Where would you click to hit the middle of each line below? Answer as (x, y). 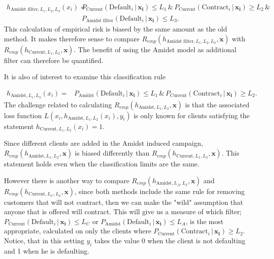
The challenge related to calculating (58, 104)
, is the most (205, 221)
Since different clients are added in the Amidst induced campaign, (103, 143)
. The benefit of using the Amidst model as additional (155, 49)
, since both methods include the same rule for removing (160, 191)
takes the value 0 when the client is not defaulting (170, 241)
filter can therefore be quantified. (54, 60)
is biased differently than (112, 153)
